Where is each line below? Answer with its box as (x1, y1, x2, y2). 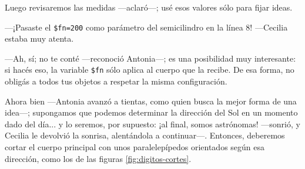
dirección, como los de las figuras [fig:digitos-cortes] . (5, 152, 192, 164)
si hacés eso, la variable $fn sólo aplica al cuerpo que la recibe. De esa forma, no (5, 63, 294, 76)
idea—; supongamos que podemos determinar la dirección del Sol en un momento (5, 106, 298, 119)
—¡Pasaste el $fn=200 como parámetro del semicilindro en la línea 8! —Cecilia (5, 21, 288, 33)
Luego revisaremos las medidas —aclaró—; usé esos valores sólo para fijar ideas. (5, 1, 293, 13)
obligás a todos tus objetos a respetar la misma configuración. (5, 75, 227, 87)
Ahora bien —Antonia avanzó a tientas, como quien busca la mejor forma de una (5, 94, 297, 107)
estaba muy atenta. (5, 32, 74, 45)
